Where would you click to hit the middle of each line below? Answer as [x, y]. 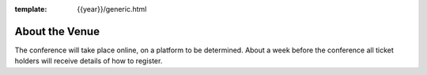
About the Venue [57, 31]
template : [31, 9]
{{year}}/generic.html [112, 9]
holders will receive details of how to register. [89, 61]
